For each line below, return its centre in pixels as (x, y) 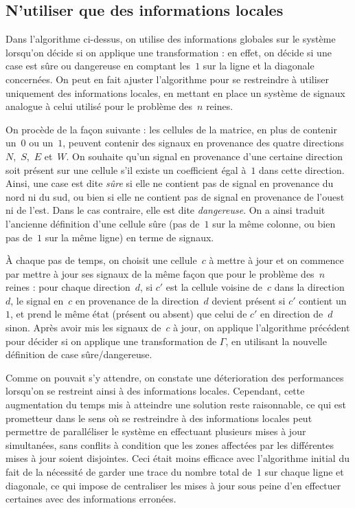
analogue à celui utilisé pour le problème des (99, 106)
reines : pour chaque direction (68, 287)
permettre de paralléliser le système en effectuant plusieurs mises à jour (156, 431)
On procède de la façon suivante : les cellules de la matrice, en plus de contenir (171, 129)
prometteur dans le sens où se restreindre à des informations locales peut (159, 418)
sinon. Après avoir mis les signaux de (83, 328)
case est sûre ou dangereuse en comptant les (98, 66)
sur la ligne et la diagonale (259, 66)
